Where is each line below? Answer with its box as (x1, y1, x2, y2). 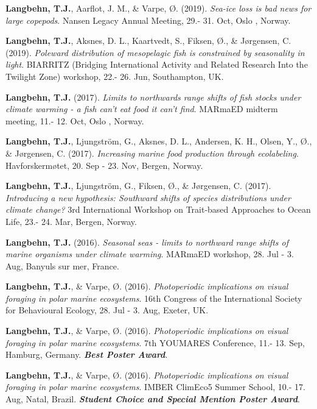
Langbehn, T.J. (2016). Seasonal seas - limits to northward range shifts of (5, 235, 288, 248)
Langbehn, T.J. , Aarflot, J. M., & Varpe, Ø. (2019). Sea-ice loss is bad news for (5, 2, 312, 14)
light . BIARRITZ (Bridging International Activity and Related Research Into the (5, 58, 308, 71)
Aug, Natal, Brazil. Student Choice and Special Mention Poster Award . (5, 393, 300, 405)
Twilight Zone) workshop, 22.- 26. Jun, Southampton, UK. (5, 69, 224, 82)
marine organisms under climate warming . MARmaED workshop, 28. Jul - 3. (5, 247, 294, 260)
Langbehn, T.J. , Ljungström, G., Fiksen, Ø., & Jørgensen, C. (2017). (5, 179, 271, 192)
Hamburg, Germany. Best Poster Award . (5, 348, 168, 361)
